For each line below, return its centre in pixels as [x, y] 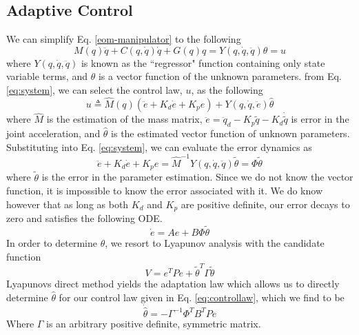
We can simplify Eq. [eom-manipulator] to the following [124, 39]
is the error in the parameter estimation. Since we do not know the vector [197, 177]
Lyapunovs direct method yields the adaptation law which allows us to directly [173, 283]
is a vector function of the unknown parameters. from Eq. [220, 76]
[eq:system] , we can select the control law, [94, 89]
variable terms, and [47, 76]
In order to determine [52, 243]
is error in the [320, 119]
